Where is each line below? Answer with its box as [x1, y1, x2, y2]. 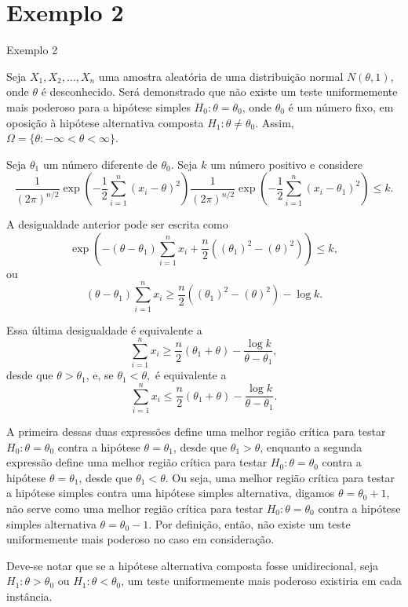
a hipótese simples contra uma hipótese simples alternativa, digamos [6, 485, 335, 501]
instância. [6, 587, 53, 604]
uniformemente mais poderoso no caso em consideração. [6, 531, 275, 547]
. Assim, [255, 114, 294, 130]
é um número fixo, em [288, 98, 394, 115]
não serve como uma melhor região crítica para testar [6, 500, 264, 516]
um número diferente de [42, 155, 158, 172]
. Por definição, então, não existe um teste [148, 515, 351, 532]
